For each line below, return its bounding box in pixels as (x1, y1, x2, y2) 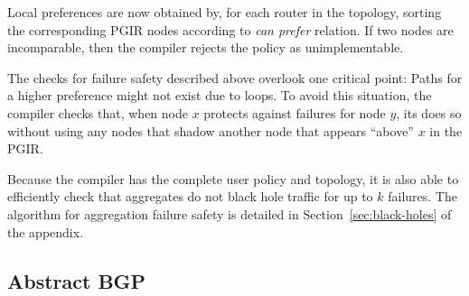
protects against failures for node (203, 103, 386, 122)
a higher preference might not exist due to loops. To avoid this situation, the (7, 86, 432, 105)
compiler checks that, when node (7, 103, 188, 122)
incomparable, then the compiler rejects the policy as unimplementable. (7, 38, 404, 57)
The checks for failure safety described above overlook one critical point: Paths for (7, 68, 463, 87)
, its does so (396, 103, 462, 122)
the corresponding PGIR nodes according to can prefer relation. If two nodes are (7, 20, 454, 39)
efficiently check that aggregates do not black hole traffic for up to (7, 187, 373, 206)
